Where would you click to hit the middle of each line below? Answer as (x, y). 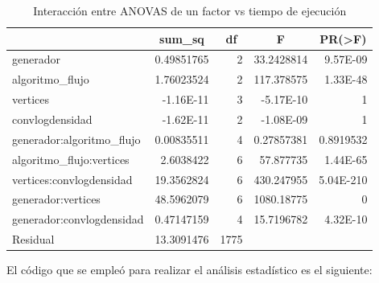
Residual (33, 239)
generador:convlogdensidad (78, 219)
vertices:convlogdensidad (72, 179)
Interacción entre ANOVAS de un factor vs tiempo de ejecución (190, 10)
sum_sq (182, 38)
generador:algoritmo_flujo (76, 139)
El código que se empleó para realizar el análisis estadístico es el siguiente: (189, 270)
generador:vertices (56, 199)
